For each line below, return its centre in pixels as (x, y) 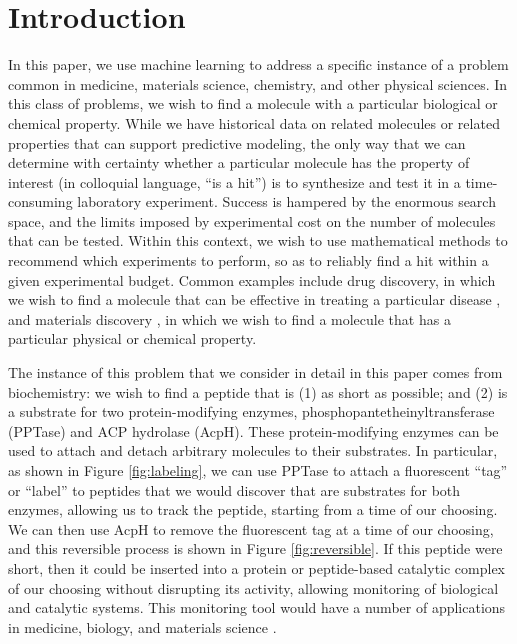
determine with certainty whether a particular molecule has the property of (239, 162)
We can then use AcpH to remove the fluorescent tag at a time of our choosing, (251, 528)
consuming (40, 201)
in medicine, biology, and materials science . (142, 626)
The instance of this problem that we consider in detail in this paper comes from (255, 372)
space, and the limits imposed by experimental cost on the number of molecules (252, 220)
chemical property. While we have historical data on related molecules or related (254, 122)
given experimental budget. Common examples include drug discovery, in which (252, 279)
